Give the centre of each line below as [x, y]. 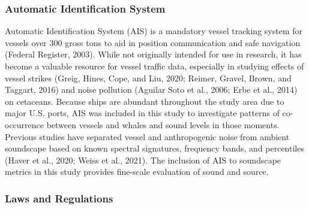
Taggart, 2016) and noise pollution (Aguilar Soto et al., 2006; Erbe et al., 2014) [151, 90]
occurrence [25, 124]
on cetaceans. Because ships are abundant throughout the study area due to [145, 101]
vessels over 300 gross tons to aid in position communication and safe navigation [153, 42]
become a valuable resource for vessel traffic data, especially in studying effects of [154, 66]
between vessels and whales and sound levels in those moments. [163, 124]
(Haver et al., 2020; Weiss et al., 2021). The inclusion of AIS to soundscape [143, 160]
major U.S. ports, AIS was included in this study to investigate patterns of [142, 113]
